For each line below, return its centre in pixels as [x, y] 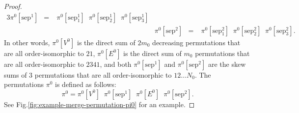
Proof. [13, 6]
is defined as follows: [86, 84]
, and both [116, 64]
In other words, [27, 42]
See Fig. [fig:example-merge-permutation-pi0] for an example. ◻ [99, 104]
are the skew [227, 64]
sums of [15, 74]
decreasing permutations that [196, 42]
